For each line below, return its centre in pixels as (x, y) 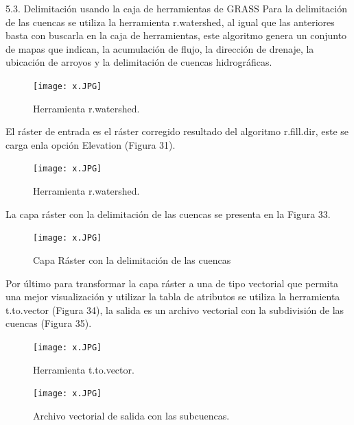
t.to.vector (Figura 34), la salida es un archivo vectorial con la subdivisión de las (175, 309)
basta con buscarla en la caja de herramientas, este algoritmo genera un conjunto (176, 35)
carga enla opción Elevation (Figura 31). (91, 144)
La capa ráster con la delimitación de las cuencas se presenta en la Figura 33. (168, 214)
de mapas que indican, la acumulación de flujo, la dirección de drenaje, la (160, 48)
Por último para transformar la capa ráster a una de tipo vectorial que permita (172, 283)
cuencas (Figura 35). (49, 323)
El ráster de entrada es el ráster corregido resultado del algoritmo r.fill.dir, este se (177, 131)
